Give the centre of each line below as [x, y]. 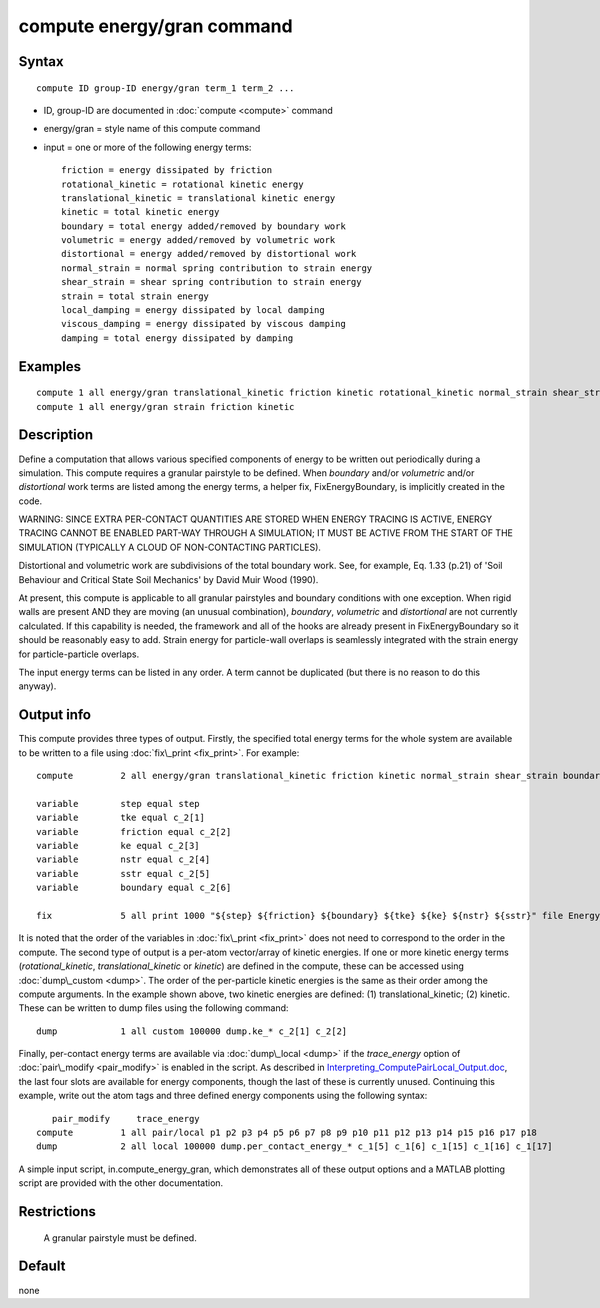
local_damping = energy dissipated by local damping [193, 310]
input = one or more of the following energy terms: [147, 147]
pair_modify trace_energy [125, 1118]
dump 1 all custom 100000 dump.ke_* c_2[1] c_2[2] [192, 1031]
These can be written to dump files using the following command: [153, 1008]
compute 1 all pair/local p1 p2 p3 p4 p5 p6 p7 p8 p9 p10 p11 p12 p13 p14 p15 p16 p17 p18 [286, 1133]
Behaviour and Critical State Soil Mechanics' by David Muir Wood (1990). [168, 579]
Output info [55, 715]
